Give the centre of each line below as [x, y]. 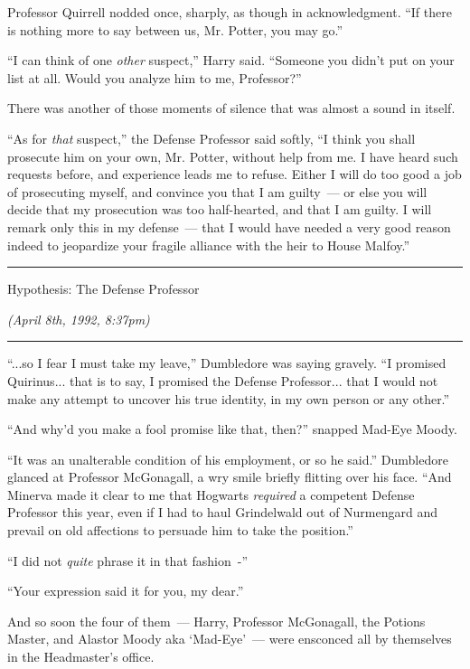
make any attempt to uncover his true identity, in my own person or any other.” [229, 398]
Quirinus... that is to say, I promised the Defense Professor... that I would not [223, 380]
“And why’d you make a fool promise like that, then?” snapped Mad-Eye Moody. [232, 429]
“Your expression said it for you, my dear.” [126, 591]
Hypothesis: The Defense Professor [103, 289]
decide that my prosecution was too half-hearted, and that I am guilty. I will [220, 209]
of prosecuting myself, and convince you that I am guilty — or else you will [217, 191]
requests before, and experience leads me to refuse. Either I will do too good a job [235, 174]
